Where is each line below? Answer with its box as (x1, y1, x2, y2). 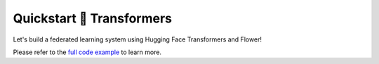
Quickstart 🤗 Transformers (13, 11, 172, 26)
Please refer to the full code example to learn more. (13, 48, 161, 56)
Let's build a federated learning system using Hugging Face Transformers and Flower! (13, 35, 262, 44)
